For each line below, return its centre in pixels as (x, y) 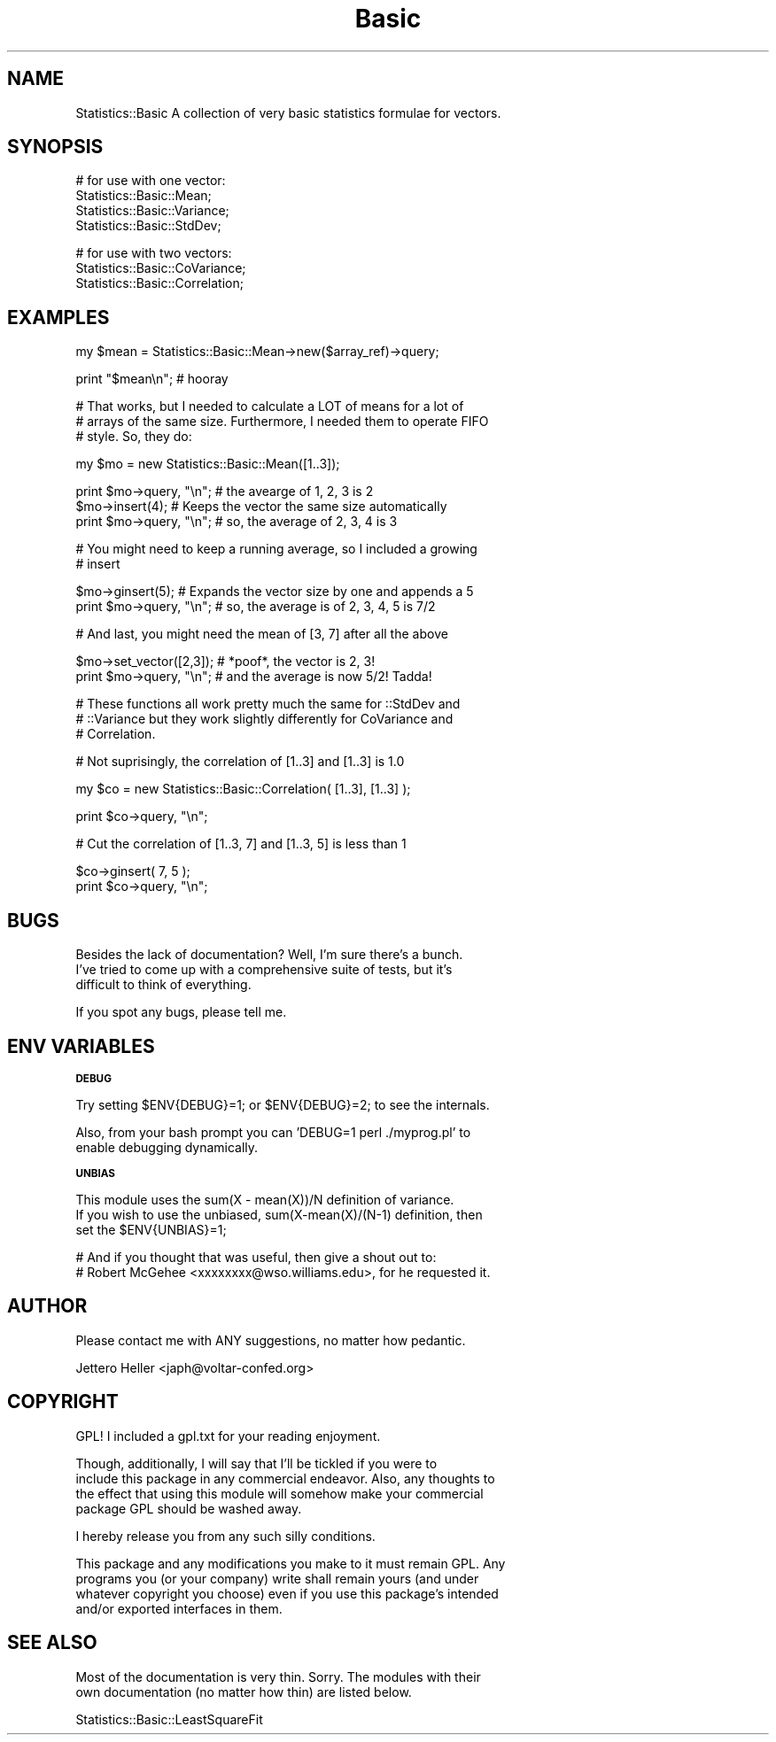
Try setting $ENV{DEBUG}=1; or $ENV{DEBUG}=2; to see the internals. (283, 1104)
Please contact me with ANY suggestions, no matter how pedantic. (271, 1340)
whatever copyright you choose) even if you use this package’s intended (287, 1593)
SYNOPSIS (55, 147)
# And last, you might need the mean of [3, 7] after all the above (262, 634)
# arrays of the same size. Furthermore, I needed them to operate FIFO (282, 422)
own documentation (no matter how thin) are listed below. (244, 1692)
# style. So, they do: (134, 437)
